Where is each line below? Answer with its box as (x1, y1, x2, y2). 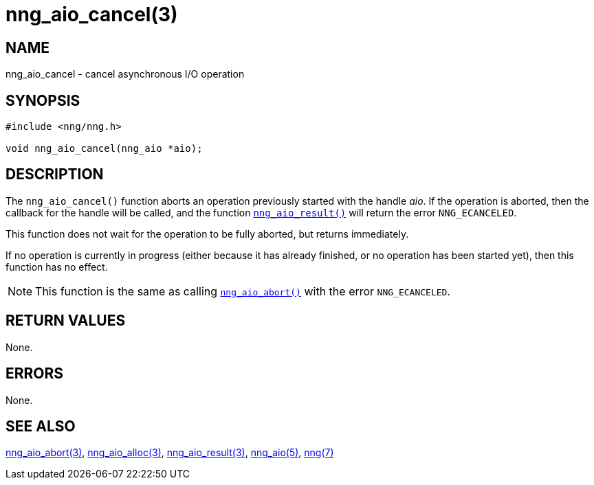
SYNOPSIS (5, 91, 80, 109)
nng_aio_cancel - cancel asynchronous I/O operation (5, 68, 245, 80)
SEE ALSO (5, 417, 76, 435)
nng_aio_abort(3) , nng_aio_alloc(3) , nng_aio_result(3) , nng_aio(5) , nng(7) (5, 447, 334, 459)
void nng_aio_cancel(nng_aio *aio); (5, 143, 203, 155)
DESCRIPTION (5, 166, 104, 183)
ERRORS (5, 365, 64, 383)
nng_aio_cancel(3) (5, 3, 178, 26)
